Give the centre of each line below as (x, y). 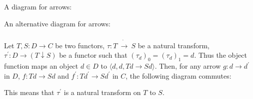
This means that (29, 92)
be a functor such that (93, 55)
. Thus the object (220, 55)
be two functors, (80, 45)
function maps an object (41, 66)
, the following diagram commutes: (178, 75)
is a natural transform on (102, 92)
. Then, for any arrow (188, 66)
